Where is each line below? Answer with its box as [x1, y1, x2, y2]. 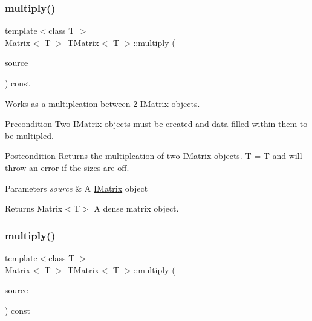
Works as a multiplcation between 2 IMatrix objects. [5, 97, 200, 109]
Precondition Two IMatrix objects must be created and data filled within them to [5, 117, 308, 130]
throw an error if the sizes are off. [5, 161, 129, 173]
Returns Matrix [5, 202, 63, 215]
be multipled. [5, 129, 54, 141]
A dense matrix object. [94, 202, 179, 215]
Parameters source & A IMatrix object [5, 181, 148, 194]
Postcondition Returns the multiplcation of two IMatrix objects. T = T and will [5, 149, 302, 162]
